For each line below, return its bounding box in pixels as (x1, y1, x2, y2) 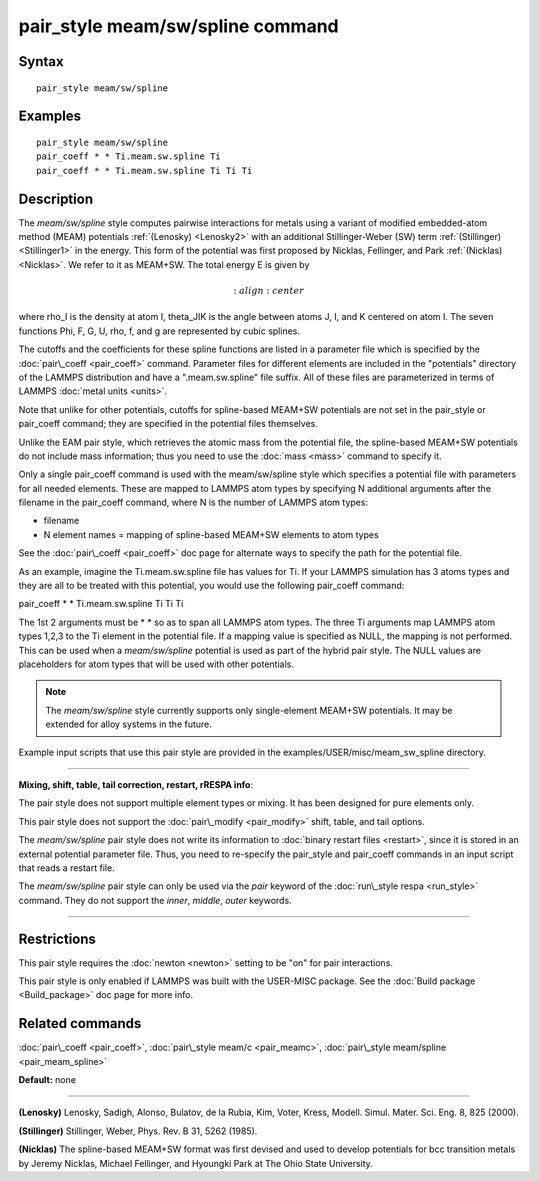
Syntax (18, 53, 64, 70)
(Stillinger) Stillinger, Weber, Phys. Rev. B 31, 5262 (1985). (18, 1125, 258, 1137)
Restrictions (18, 930, 97, 947)
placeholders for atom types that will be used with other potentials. (18, 658, 295, 670)
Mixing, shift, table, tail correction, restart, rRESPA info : (18, 778, 254, 790)
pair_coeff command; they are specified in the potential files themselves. (18, 418, 319, 430)
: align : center (233, 285, 305, 297)
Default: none (18, 1074, 77, 1086)
